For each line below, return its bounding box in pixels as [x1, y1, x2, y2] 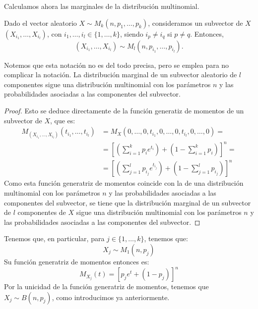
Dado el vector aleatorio [4, 17, 77, 28]
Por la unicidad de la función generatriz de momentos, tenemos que [4, 281, 209, 292]
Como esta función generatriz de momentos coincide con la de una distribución [4, 178, 244, 188]
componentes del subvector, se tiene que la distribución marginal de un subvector [4, 197, 251, 207]
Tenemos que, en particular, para [4, 233, 105, 244]
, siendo [120, 28, 143, 39]
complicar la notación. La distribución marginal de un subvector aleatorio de [4, 69, 237, 80]
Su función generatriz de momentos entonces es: [4, 257, 149, 266]
